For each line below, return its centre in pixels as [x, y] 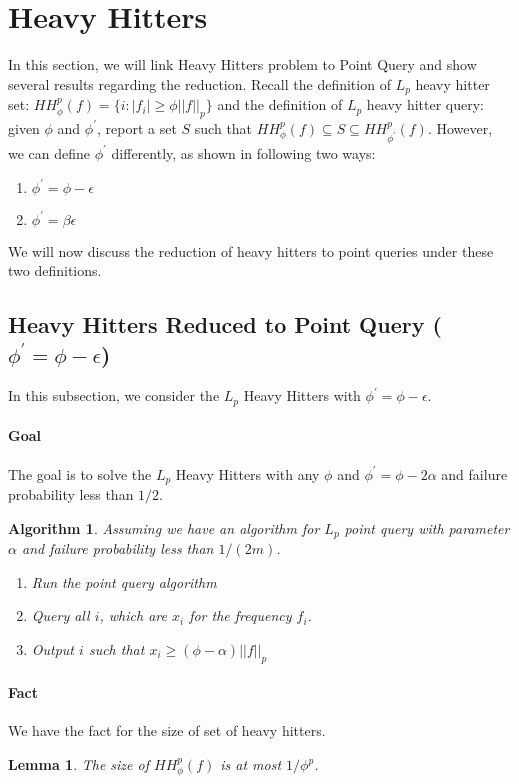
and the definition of [280, 104]
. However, [460, 127]
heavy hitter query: [425, 104]
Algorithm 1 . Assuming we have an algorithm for [164, 527]
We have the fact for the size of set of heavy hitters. [167, 730]
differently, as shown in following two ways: [243, 152]
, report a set [137, 127]
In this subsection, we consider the [114, 395]
